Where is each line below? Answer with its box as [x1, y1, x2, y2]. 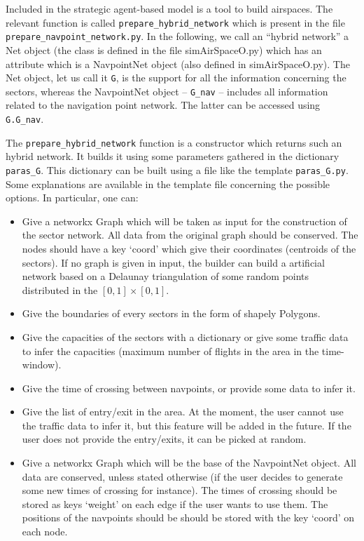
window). [22, 357, 62, 372]
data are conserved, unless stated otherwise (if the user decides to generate [22, 469, 343, 483]
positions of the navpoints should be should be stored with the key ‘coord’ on [22, 510, 355, 525]
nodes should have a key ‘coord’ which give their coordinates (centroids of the [22, 241, 356, 255]
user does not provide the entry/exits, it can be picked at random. [22, 432, 307, 446]
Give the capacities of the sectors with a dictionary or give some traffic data [22, 329, 349, 344]
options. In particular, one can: [6, 190, 139, 205]
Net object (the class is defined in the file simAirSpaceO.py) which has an [6, 42, 322, 57]
